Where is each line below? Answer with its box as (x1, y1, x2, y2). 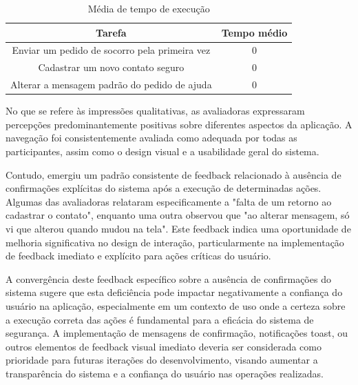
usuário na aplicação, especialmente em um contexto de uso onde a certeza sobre (6, 298, 346, 313)
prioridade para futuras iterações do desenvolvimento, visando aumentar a (6, 353, 318, 367)
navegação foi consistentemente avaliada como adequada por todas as (6, 130, 297, 145)
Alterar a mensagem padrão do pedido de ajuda (10, 77, 212, 92)
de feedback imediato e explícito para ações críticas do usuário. (6, 248, 271, 263)
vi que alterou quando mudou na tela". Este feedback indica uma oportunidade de (6, 221, 351, 235)
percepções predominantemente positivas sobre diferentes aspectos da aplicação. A (6, 117, 352, 131)
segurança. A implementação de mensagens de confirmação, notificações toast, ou (6, 326, 348, 340)
